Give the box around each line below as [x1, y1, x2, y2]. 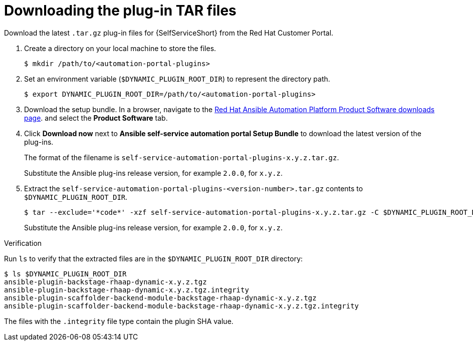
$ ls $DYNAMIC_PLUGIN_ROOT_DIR [4, 269, 127, 278]
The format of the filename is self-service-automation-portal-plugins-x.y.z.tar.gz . [24, 153, 339, 162]
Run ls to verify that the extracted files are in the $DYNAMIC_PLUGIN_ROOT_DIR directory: [4, 254, 303, 263]
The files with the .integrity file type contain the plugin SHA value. [4, 316, 233, 325]
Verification [4, 238, 42, 247]
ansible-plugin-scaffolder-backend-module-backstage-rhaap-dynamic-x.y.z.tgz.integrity [4, 301, 359, 310]
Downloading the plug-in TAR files [4, 2, 237, 19]
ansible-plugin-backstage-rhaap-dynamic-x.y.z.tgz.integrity [4, 285, 249, 294]
